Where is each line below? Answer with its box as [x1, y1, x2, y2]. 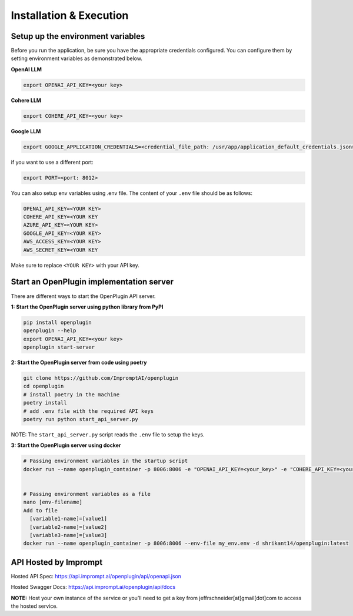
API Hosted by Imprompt [11, 557, 103, 567]
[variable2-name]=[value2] [29, 524, 108, 530]
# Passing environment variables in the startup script [23, 458, 188, 465]
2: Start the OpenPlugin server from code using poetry [11, 359, 147, 366]
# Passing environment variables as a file [23, 491, 151, 497]
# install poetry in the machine [23, 391, 120, 398]
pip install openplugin [23, 319, 92, 326]
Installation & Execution [11, 9, 129, 22]
